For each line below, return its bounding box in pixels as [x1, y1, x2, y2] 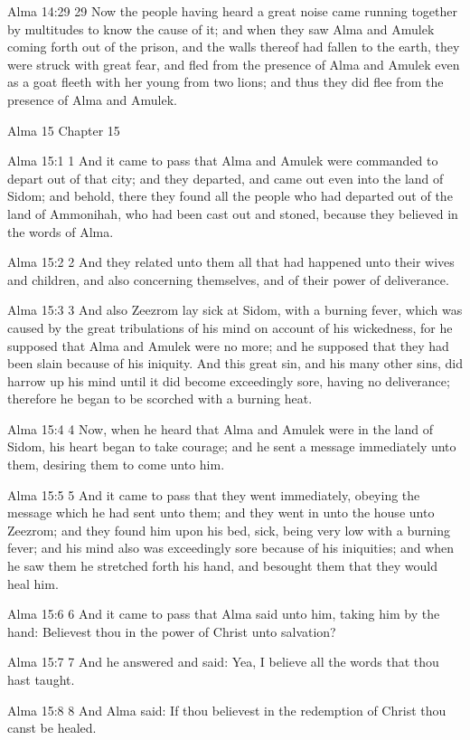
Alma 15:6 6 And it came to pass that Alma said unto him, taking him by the [7, 604, 440, 623]
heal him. [7, 574, 59, 593]
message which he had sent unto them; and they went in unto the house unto [7, 503, 435, 522]
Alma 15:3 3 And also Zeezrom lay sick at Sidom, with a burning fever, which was [7, 300, 463, 319]
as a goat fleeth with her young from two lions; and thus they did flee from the [7, 72, 444, 91]
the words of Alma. [7, 222, 114, 241]
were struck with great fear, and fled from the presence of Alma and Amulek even [7, 54, 460, 73]
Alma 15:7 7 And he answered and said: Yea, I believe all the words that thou [7, 652, 439, 671]
